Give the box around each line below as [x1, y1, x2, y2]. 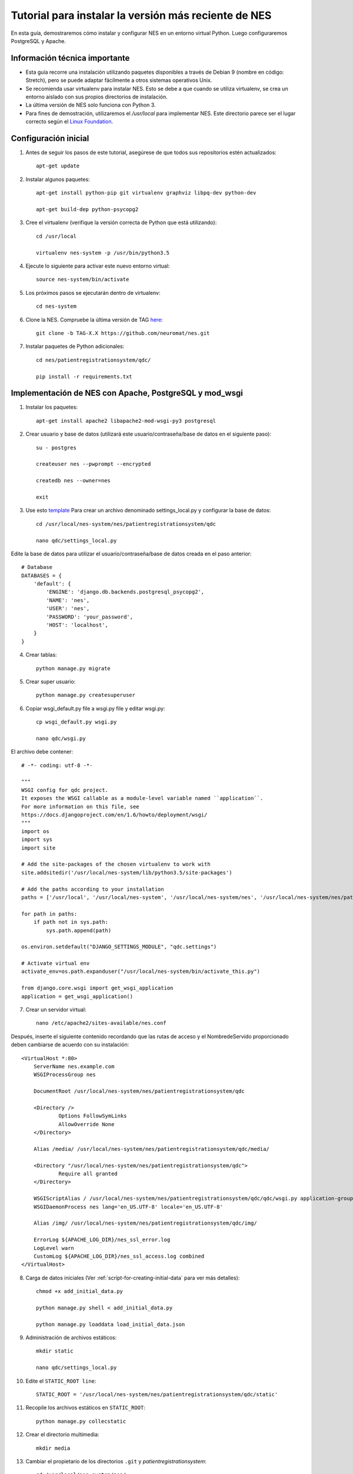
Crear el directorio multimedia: [25, 1431, 99, 1438]
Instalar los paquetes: [25, 404, 78, 411]
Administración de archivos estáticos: [25, 1334, 117, 1341]
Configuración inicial [11, 133, 89, 143]
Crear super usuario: [25, 678, 76, 685]
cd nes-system [36, 303, 76, 310]
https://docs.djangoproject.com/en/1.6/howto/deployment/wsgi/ [21, 811, 208, 818]
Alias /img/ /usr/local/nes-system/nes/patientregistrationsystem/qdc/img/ [33, 1220, 257, 1226]
